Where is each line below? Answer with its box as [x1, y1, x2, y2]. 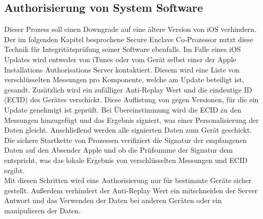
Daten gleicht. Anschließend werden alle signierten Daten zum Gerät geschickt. [4, 124, 252, 135]
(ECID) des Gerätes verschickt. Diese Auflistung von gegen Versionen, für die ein [4, 94, 259, 105]
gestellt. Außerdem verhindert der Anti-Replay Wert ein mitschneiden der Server [4, 185, 258, 195]
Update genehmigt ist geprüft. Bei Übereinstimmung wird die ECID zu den [4, 104, 241, 115]
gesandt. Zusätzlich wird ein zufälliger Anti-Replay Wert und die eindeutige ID [4, 84, 252, 95]
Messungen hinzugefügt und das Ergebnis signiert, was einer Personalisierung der [4, 114, 259, 125]
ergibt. [4, 165, 25, 175]
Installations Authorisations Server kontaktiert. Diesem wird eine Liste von [4, 64, 240, 75]
